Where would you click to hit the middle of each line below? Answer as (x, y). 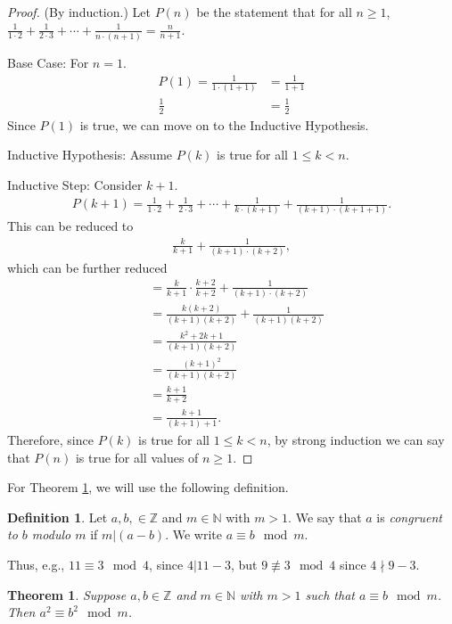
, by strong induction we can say (356, 439)
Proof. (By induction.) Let (79, 12)
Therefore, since (50, 439)
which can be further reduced (87, 267)
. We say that (325, 517)
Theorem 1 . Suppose (67, 594)
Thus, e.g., (36, 564)
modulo (51, 534)
